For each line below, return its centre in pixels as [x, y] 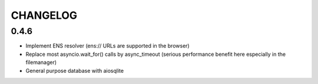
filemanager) [41, 62]
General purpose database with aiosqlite [74, 70]
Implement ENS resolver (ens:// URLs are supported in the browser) [107, 46]
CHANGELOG [44, 15]
